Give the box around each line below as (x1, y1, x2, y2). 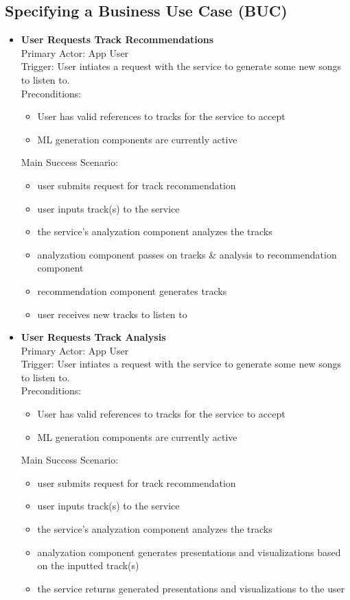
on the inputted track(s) (37, 558, 139, 573)
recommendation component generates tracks (37, 283, 227, 298)
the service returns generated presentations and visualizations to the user (37, 581, 345, 595)
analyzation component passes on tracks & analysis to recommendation (37, 247, 337, 261)
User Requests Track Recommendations (21, 32, 214, 47)
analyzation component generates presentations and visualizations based (37, 544, 341, 559)
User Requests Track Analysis (21, 330, 166, 344)
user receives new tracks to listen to (37, 307, 187, 321)
